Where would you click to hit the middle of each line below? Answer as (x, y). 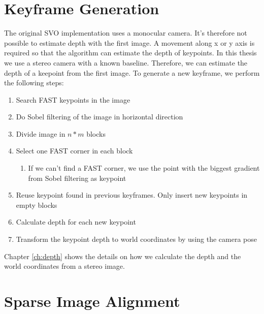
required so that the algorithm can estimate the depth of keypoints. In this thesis (130, 53)
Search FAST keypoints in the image (73, 99)
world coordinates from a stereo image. (64, 266)
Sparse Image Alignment (92, 301)
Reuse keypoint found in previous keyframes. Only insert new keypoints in (132, 195)
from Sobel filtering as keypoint (77, 178)
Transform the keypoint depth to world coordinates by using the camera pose (136, 239)
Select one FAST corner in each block (74, 151)
